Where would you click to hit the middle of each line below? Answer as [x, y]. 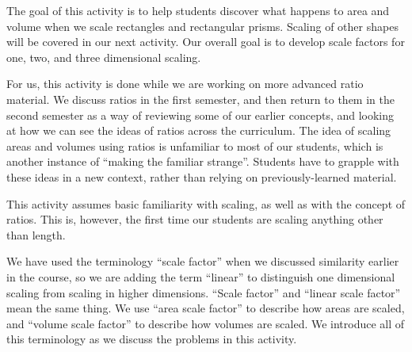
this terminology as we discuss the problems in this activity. [152, 339]
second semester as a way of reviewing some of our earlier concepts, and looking [200, 115]
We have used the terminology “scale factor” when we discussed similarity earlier [203, 261]
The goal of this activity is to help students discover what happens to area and [198, 10]
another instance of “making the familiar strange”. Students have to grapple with [203, 161]
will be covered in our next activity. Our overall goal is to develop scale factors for [206, 42]
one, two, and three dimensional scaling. [104, 57]
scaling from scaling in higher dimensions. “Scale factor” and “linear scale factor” [204, 292]
